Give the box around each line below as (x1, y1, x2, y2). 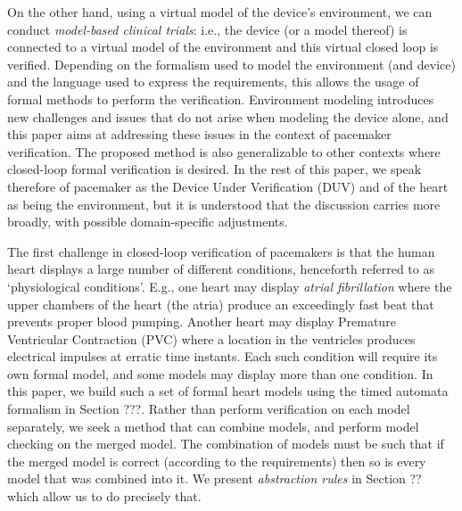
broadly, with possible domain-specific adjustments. (7, 212, 288, 231)
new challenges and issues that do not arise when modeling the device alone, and (7, 107, 449, 126)
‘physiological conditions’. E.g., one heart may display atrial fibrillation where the (7, 276, 452, 295)
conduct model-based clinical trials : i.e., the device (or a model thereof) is (7, 20, 408, 38)
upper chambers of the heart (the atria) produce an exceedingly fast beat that (7, 294, 434, 313)
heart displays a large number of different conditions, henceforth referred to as (7, 260, 434, 278)
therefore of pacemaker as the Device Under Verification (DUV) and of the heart (7, 177, 449, 195)
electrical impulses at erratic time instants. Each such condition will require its (7, 347, 438, 366)
